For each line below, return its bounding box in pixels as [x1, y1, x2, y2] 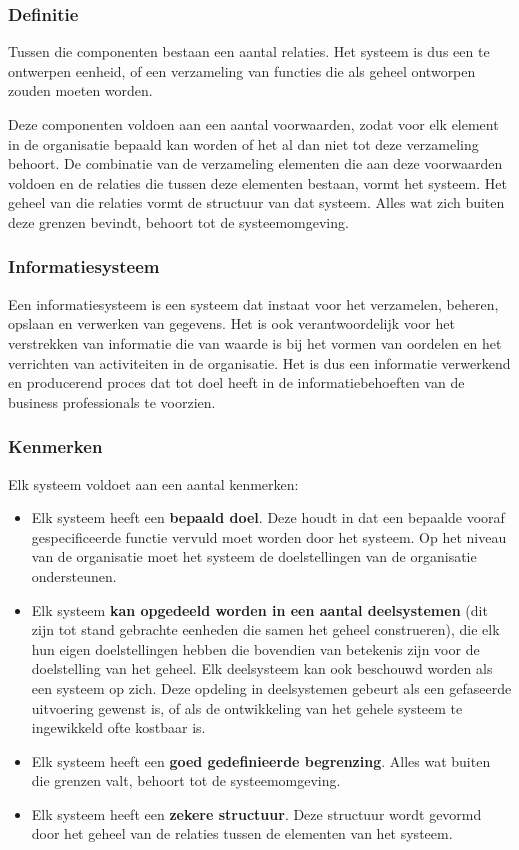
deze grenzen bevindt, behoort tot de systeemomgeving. [8, 211, 349, 232]
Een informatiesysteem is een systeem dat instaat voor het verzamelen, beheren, [8, 293, 499, 314]
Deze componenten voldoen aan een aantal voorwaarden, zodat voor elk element [8, 114, 499, 134]
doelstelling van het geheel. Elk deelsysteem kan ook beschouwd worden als [31, 658, 493, 679]
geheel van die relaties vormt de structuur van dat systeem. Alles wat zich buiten [8, 192, 505, 213]
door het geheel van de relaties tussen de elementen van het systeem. [31, 823, 453, 844]
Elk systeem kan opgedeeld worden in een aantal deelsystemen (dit [31, 599, 488, 620]
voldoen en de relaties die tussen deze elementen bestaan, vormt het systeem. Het [8, 172, 507, 193]
